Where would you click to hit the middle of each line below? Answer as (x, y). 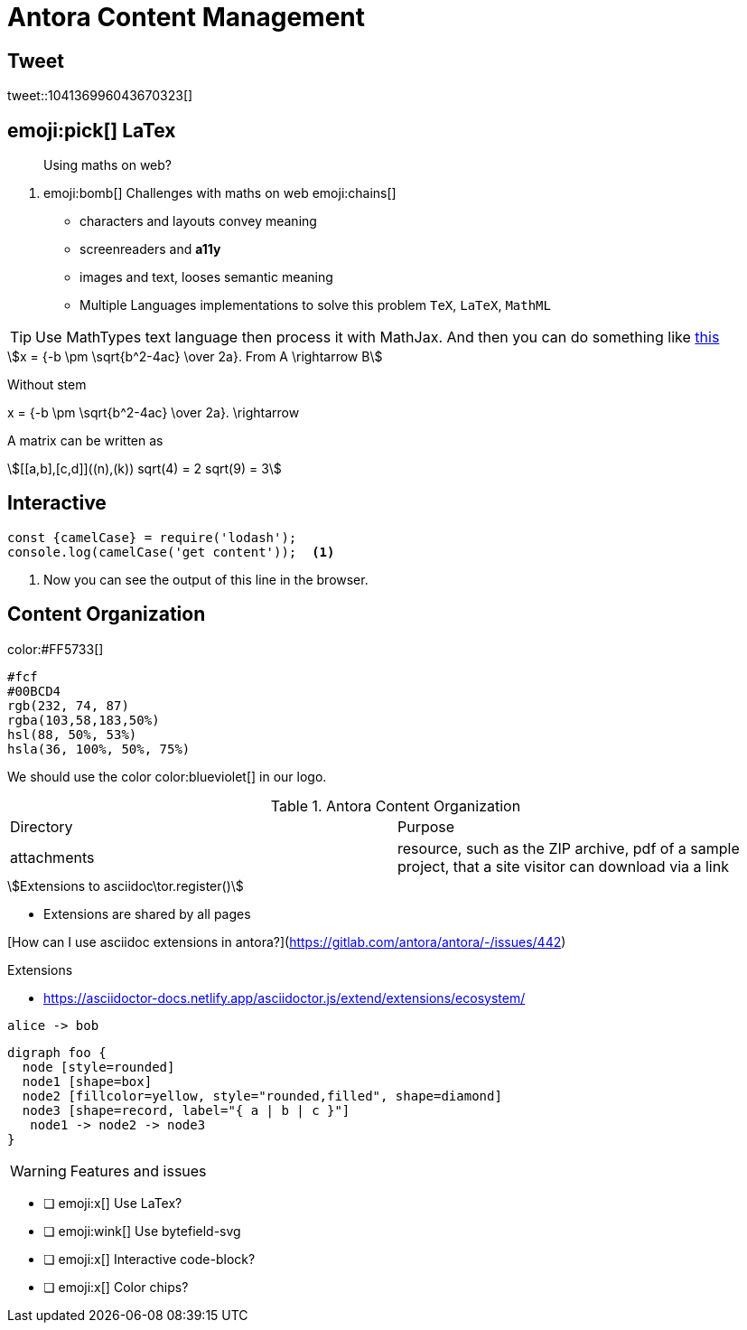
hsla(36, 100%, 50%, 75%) (99, 749)
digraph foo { (57, 1052)
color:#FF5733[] (56, 649)
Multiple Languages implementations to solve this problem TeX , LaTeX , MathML (315, 305)
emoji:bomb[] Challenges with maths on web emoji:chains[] (220, 193)
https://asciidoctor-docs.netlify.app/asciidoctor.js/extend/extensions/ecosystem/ (285, 997)
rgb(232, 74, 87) (68, 705)
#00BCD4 (34, 691)
